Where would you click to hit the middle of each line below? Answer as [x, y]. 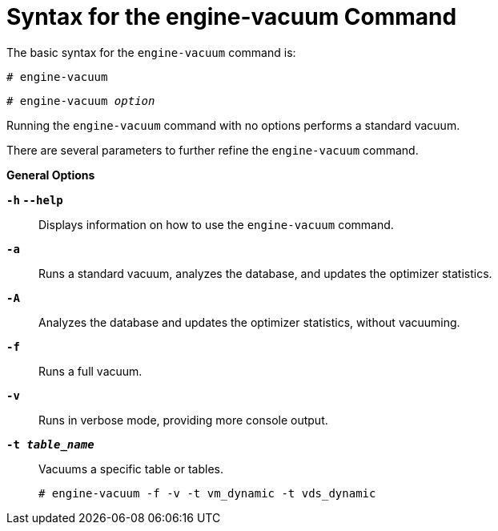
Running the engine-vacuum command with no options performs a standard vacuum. [233, 125]
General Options [51, 175]
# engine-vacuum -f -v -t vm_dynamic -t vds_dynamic [207, 493]
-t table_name [50, 444]
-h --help [35, 200]
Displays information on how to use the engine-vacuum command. [216, 224]
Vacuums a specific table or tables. [131, 469]
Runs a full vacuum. [90, 371]
